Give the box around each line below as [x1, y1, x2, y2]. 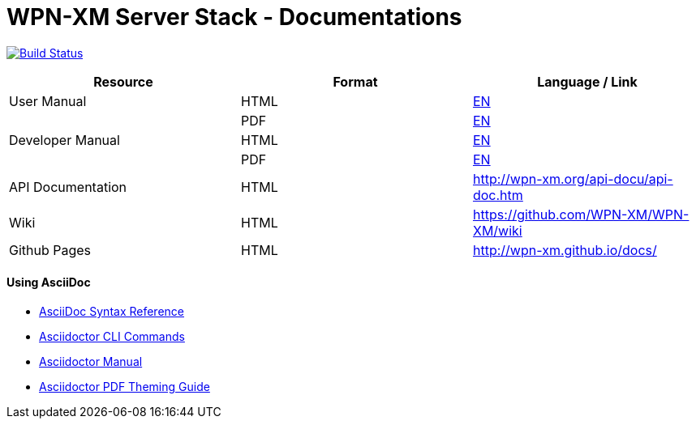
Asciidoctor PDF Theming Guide [39, 379, 210, 393]
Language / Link [537, 73, 638, 90]
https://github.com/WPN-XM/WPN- [472, 206, 690, 223]
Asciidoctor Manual [39, 354, 143, 368]
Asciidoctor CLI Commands [39, 329, 185, 343]
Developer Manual [9, 131, 120, 148]
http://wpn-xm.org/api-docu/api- [472, 170, 673, 187]
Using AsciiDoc [6, 275, 91, 290]
